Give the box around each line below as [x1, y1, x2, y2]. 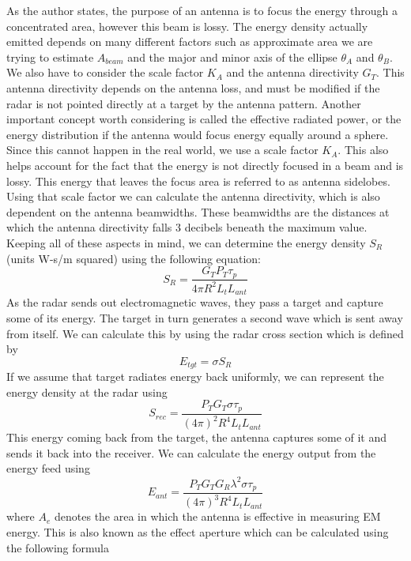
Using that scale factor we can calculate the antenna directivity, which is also [6, 188, 380, 205]
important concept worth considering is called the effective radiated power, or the [6, 111, 402, 127]
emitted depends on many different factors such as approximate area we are [6, 33, 373, 50]
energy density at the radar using [6, 383, 168, 400]
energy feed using [6, 460, 90, 476]
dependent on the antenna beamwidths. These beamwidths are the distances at [6, 203, 390, 220]
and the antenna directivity [226, 64, 359, 81]
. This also [337, 141, 389, 158]
